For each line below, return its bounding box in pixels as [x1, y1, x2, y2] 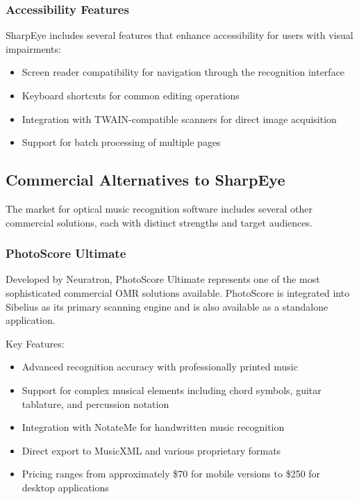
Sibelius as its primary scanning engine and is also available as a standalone [6, 299, 328, 313]
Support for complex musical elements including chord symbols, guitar [22, 382, 322, 397]
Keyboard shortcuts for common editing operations [22, 88, 240, 102]
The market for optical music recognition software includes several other [6, 201, 312, 215]
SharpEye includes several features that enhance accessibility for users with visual [6, 28, 353, 42]
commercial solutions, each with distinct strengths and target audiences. [6, 215, 312, 229]
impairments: [6, 41, 61, 56]
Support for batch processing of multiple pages [22, 135, 221, 149]
